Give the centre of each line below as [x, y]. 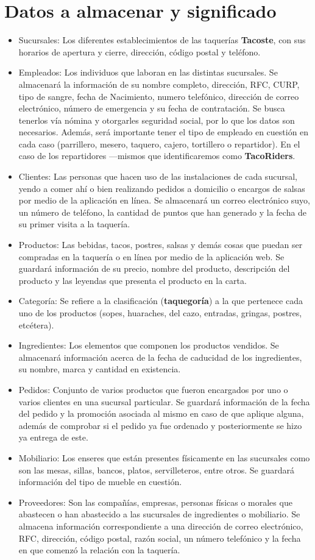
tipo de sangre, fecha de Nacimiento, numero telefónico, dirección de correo [159, 96]
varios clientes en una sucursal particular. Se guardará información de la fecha [164, 401]
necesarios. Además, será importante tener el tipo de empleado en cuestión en [164, 132]
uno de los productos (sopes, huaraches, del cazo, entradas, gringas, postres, [160, 313]
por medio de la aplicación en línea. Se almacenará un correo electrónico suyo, [164, 200]
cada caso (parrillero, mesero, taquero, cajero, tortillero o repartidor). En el [159, 144]
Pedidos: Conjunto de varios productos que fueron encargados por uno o [153, 389]
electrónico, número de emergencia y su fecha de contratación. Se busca [152, 108]
